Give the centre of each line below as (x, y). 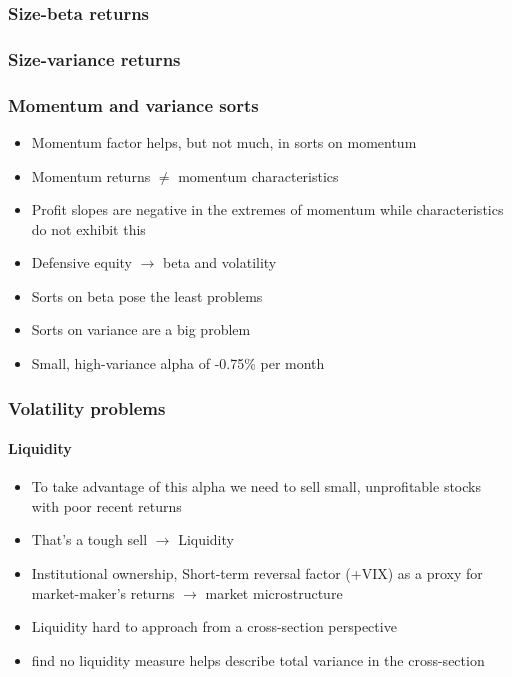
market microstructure (274, 592)
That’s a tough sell (89, 539)
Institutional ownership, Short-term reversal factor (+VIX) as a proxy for (257, 573)
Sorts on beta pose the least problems (147, 295)
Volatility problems (87, 407)
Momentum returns (91, 175)
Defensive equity (82, 262)
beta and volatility (220, 262)
